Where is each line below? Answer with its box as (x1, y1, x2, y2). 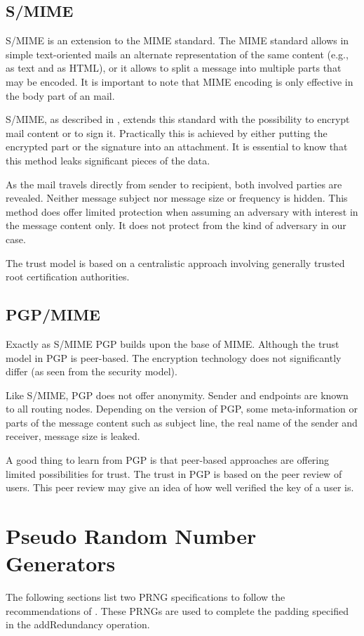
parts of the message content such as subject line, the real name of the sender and (6, 415, 358, 429)
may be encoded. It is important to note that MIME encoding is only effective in (6, 74, 353, 89)
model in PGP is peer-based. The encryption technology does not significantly (6, 350, 342, 365)
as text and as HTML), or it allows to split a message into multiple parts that (6, 60, 342, 75)
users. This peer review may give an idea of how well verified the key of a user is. (6, 480, 354, 495)
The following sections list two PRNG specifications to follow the (6, 590, 285, 604)
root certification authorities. (6, 269, 130, 284)
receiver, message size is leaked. (6, 429, 140, 443)
